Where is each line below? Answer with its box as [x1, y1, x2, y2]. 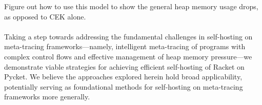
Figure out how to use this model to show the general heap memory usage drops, [4, 1, 258, 11]
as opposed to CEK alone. [4, 11, 86, 22]
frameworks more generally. [4, 91, 90, 102]
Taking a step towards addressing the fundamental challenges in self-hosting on [4, 31, 253, 41]
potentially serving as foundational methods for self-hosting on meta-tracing [4, 81, 243, 92]
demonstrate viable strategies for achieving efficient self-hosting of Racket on [4, 61, 245, 72]
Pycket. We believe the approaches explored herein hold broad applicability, [4, 71, 243, 82]
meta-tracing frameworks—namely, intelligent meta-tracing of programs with [4, 41, 246, 52]
